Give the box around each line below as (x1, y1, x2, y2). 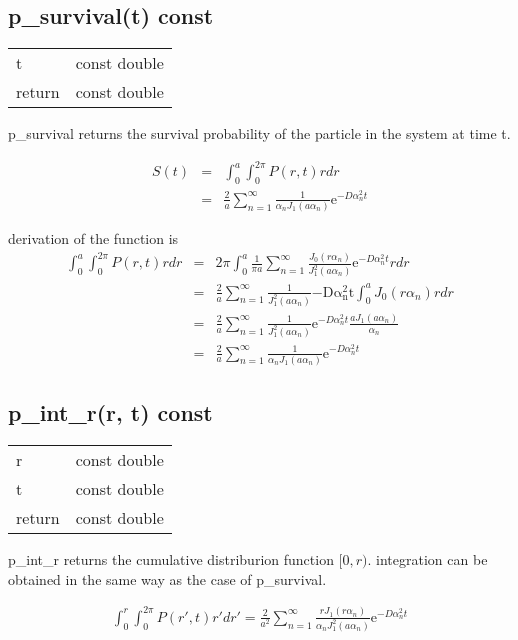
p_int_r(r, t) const (8, 397, 213, 428)
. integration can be (367, 549, 488, 570)
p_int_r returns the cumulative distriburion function (8, 549, 334, 570)
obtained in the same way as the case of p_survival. (8, 568, 327, 589)
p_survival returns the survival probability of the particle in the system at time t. (8, 123, 511, 144)
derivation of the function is (8, 228, 179, 249)
